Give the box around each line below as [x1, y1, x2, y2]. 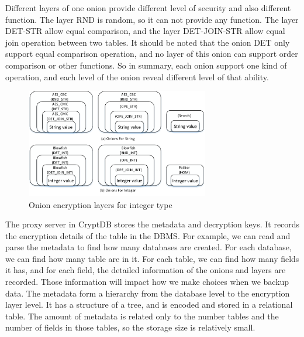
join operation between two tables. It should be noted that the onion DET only [5, 36, 290, 48]
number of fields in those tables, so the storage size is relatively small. [5, 321, 255, 333]
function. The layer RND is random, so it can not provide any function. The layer [5, 13, 299, 25]
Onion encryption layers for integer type [29, 198, 172, 210]
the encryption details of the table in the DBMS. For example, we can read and [5, 229, 291, 241]
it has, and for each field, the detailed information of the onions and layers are [5, 264, 286, 276]
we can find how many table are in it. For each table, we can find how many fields [5, 252, 299, 264]
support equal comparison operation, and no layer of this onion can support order [5, 47, 298, 60]
